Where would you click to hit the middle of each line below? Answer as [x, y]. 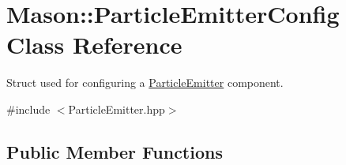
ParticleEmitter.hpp [117, 109]
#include [28, 109]
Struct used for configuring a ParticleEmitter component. [145, 82]
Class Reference [94, 45]
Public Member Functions [115, 151]
